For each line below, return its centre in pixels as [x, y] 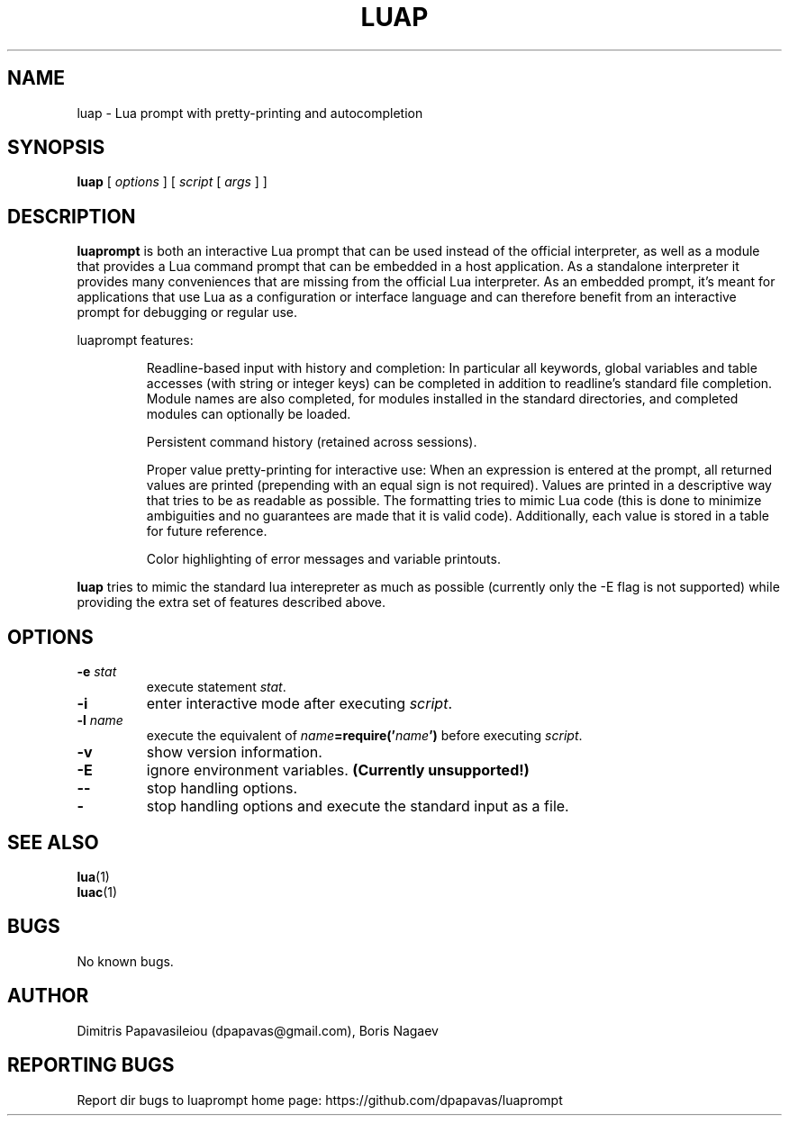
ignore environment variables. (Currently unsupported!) [338, 770]
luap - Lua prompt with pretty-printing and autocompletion [250, 113]
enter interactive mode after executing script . [299, 704]
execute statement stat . [216, 687]
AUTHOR [48, 996]
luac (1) [97, 892]
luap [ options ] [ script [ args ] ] [172, 182]
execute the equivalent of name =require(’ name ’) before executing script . [364, 736]
